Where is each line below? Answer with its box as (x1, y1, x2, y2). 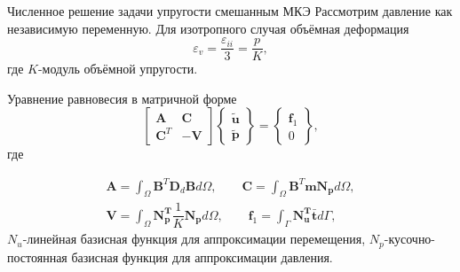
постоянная (7, 247, 67, 266)
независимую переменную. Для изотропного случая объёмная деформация (7, 19, 409, 37)
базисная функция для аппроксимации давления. (71, 247, 333, 266)
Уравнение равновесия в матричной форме (7, 89, 237, 107)
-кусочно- (384, 229, 436, 248)
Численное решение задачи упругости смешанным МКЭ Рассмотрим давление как (7, 2, 453, 19)
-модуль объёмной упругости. (37, 59, 198, 78)
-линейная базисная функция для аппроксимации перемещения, (22, 229, 366, 248)
